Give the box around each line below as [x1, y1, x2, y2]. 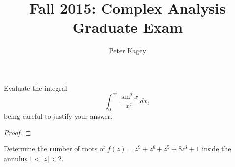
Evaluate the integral [4, 82, 67, 93]
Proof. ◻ [4, 127, 31, 137]
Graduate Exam [72, 17, 183, 37]
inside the [202, 143, 231, 154]
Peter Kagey [109, 46, 146, 56]
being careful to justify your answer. [4, 111, 113, 121]
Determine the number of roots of [4, 143, 105, 154]
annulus [4, 153, 27, 164]
